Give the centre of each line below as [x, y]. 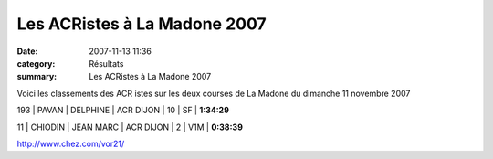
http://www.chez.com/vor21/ [71, 143]
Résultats [106, 63]
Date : [27, 51]
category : [36, 63]
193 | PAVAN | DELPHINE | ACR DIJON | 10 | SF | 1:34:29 [123, 111]
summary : [37, 77]
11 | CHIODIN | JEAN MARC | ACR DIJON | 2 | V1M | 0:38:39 [130, 127]
